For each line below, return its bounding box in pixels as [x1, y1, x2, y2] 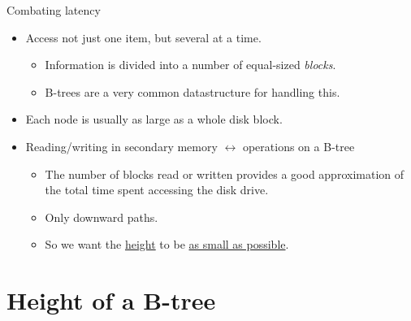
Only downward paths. [45, 208, 158, 225]
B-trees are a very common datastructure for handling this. [45, 83, 340, 100]
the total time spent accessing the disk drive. [45, 181, 269, 198]
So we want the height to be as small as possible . [45, 236, 289, 253]
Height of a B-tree [6, 284, 216, 317]
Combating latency [6, 2, 101, 18]
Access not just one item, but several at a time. [25, 28, 262, 46]
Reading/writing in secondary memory [25, 137, 218, 154]
